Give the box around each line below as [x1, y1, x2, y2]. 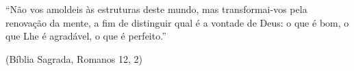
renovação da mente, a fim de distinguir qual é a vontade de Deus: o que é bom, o [5, 15, 349, 29]
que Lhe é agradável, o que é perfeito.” [5, 29, 166, 43]
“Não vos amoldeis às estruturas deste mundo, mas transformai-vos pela [5, 2, 307, 16]
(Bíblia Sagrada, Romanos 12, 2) [5, 51, 143, 66]
